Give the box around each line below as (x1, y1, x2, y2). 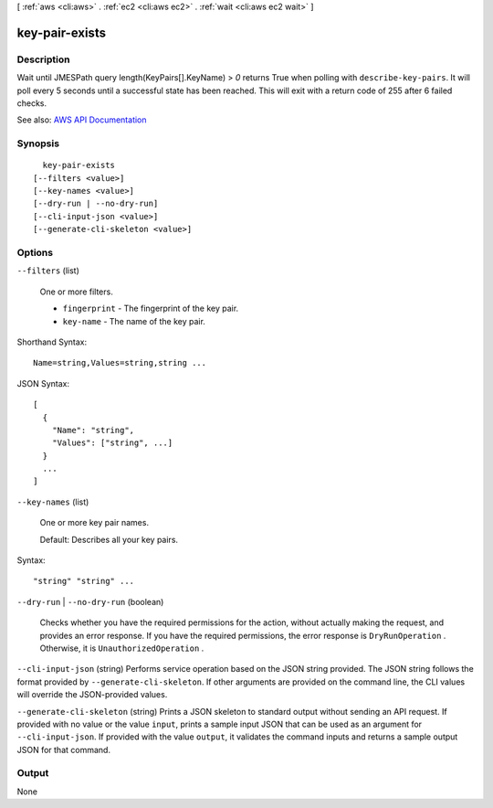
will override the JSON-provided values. (16, 689, 168, 700)
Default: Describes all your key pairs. (39, 534, 178, 545)
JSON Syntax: (16, 377, 70, 388)
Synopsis (16, 137, 59, 150)
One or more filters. (39, 286, 113, 297)
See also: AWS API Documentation (16, 114, 147, 125)
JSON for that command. (16, 744, 111, 755)
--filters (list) (16, 265, 79, 276)
